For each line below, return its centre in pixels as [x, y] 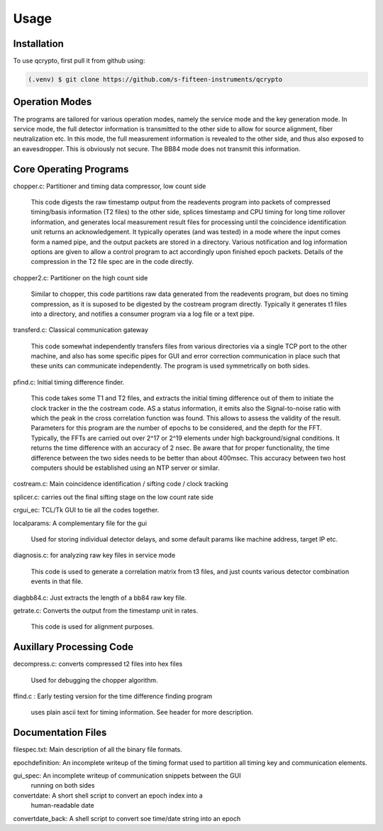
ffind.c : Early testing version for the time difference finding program [113, 696]
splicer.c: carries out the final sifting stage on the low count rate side [113, 497]
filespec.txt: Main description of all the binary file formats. [98, 749]
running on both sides [63, 786]
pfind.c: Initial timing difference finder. [69, 382]
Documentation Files [60, 733]
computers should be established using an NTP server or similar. [125, 468]
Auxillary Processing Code [73, 647]
